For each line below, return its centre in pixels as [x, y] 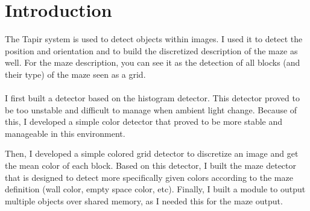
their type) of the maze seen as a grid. [75, 74]
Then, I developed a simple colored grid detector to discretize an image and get [152, 153]
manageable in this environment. [65, 133]
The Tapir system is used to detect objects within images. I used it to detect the [154, 39]
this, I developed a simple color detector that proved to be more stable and [144, 121]
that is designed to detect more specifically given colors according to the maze [149, 177]
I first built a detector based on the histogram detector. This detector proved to [152, 98]
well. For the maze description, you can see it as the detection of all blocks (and [153, 62]
